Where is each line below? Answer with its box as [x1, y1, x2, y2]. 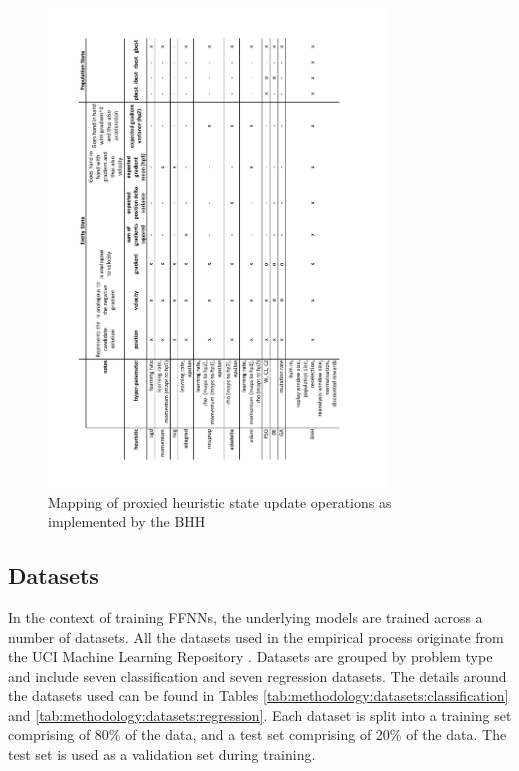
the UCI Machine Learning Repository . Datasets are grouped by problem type [8, 646, 493, 667]
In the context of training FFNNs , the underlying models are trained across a [8, 606, 483, 627]
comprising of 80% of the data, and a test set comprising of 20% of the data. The [8, 724, 507, 745]
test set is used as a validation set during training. [8, 744, 316, 765]
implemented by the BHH [48, 511, 206, 532]
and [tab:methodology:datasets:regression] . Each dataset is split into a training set [8, 704, 512, 725]
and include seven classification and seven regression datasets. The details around [8, 665, 507, 686]
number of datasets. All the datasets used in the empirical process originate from [8, 626, 504, 647]
